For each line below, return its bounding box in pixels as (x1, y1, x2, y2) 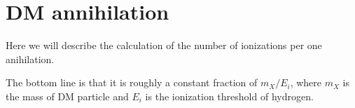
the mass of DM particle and (6, 88, 129, 103)
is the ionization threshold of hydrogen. (145, 88, 314, 103)
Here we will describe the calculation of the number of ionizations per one (6, 38, 322, 53)
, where (290, 75, 322, 90)
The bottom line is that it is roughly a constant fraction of (6, 75, 258, 90)
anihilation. (6, 51, 55, 66)
